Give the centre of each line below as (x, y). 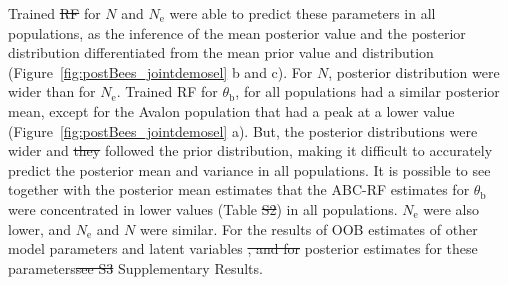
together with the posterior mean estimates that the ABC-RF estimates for (239, 189)
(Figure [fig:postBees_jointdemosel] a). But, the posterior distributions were (243, 130)
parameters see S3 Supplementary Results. (135, 267)
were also (451, 208)
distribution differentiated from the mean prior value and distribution (221, 52)
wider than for (52, 91)
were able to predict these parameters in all (302, 13)
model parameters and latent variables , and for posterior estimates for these (243, 248)
